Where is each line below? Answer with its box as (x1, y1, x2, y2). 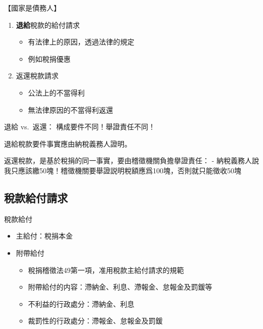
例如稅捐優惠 (28, 53, 71, 64)
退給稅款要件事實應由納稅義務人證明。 (4, 138, 131, 149)
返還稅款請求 (16, 70, 59, 81)
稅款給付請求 (4, 190, 68, 205)
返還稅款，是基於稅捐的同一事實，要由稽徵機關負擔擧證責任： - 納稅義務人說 (4, 155, 259, 166)
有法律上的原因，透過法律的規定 (28, 36, 135, 47)
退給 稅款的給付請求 (16, 19, 80, 30)
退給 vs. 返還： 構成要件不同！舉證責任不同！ (4, 121, 156, 132)
